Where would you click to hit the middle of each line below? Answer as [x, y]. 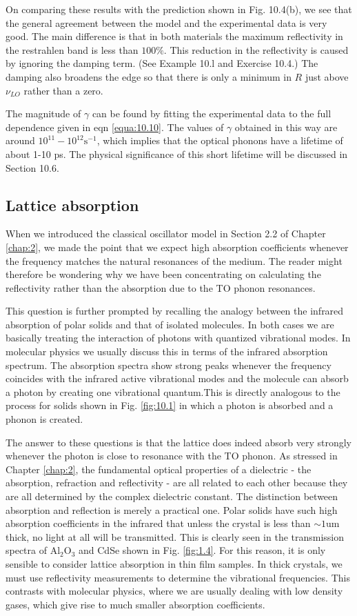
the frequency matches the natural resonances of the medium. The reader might [174, 260]
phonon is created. [44, 419]
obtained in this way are [286, 127]
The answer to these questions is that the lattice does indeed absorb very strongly [179, 442]
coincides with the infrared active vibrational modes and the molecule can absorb [177, 378]
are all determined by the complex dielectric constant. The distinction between [172, 496]
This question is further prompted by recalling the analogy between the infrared [175, 311]
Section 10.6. [32, 167]
